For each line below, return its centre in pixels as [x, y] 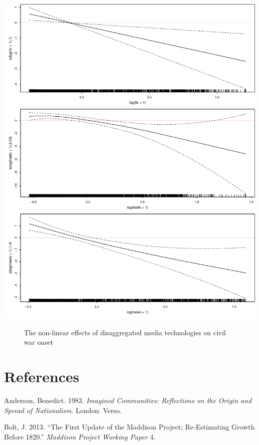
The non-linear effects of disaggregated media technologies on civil [125, 332]
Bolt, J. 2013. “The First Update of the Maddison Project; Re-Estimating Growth [129, 427]
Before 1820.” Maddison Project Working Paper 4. [80, 436]
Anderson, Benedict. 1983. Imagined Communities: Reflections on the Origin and [128, 400]
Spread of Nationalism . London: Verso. [63, 410]
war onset [39, 342]
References [42, 376]
